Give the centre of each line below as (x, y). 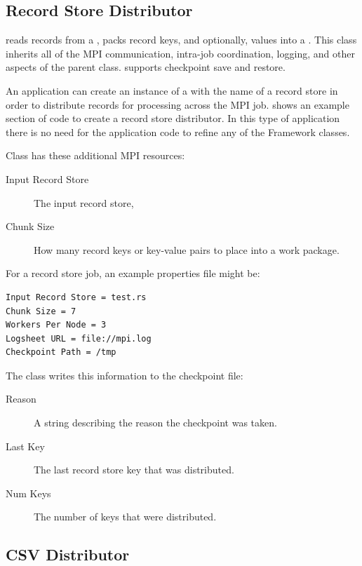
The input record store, (84, 202)
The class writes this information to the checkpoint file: (125, 375)
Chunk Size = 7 (41, 311)
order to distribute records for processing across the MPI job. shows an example (177, 104)
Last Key (25, 446)
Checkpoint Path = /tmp (61, 352)
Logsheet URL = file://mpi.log (79, 338)
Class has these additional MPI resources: (95, 155)
